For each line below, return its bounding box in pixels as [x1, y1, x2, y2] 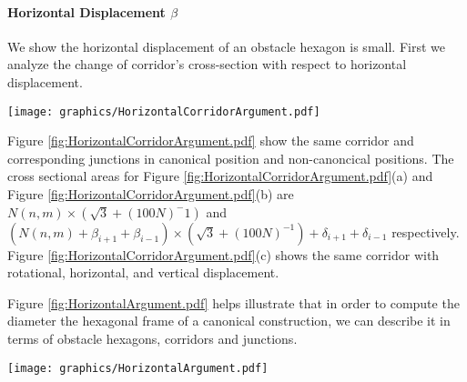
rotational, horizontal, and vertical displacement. [7, 263, 279, 282]
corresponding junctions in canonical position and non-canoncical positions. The [7, 148, 454, 167]
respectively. [391, 222, 460, 241]
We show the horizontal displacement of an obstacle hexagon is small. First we [7, 36, 445, 55]
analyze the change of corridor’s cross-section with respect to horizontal [7, 55, 407, 74]
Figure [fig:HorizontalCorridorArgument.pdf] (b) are [7, 185, 294, 204]
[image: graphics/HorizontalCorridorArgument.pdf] [7, 105, 320, 118]
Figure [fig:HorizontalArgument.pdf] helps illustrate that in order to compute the [7, 293, 460, 312]
